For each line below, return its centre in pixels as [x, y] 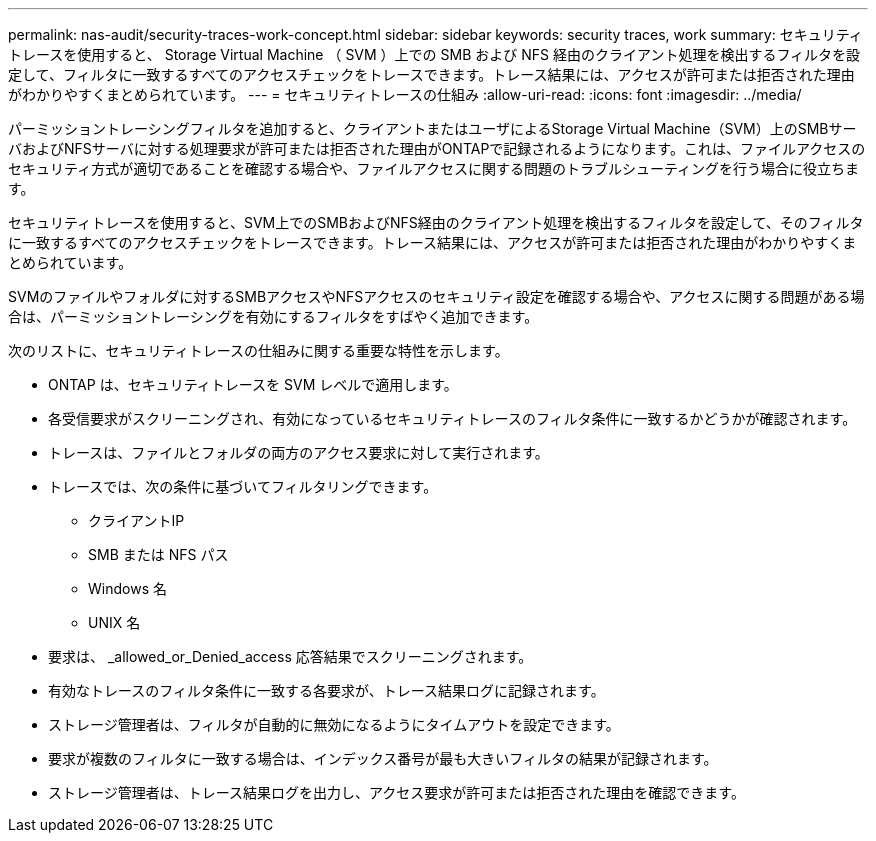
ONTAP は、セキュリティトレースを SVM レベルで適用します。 [253, 384]
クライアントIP [136, 520]
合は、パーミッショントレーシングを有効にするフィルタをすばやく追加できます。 [273, 316]
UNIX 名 [114, 622]
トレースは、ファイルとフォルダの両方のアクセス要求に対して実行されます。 [298, 452]
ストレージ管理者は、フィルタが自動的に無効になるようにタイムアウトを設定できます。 [334, 724]
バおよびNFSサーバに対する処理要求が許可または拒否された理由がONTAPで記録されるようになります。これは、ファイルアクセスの [437, 148]
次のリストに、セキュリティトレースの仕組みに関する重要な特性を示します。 [258, 350]
